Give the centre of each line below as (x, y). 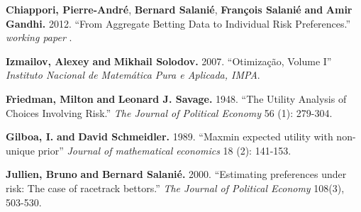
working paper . (39, 37)
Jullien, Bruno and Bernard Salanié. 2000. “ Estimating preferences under (176, 174)
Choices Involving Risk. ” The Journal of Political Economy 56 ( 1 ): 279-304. (169, 112)
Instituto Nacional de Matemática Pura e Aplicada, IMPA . (133, 75)
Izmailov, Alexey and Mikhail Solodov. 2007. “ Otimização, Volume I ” (169, 61)
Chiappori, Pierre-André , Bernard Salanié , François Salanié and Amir (179, 9)
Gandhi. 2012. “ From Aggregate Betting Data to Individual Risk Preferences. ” (178, 23)
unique (20, 150)
